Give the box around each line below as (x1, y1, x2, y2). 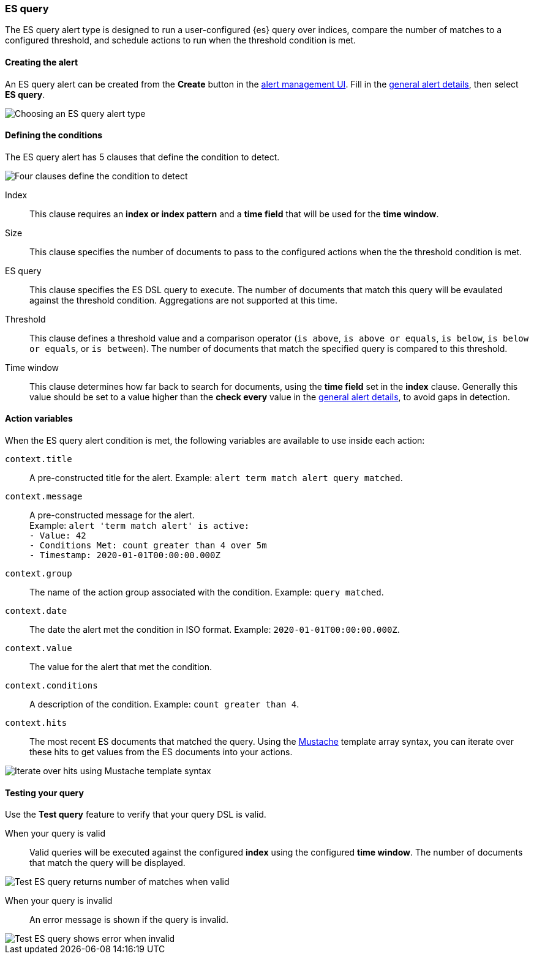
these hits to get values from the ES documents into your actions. (29, 747, 293, 758)
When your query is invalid (5, 895, 113, 906)
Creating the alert (5, 56, 78, 67)
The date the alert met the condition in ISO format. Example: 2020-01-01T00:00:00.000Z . (29, 624, 400, 635)
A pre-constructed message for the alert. (29, 510, 195, 521)
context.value (5, 643, 72, 654)
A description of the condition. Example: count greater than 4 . (29, 699, 299, 710)
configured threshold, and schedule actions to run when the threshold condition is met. (5, 35, 356, 46)
